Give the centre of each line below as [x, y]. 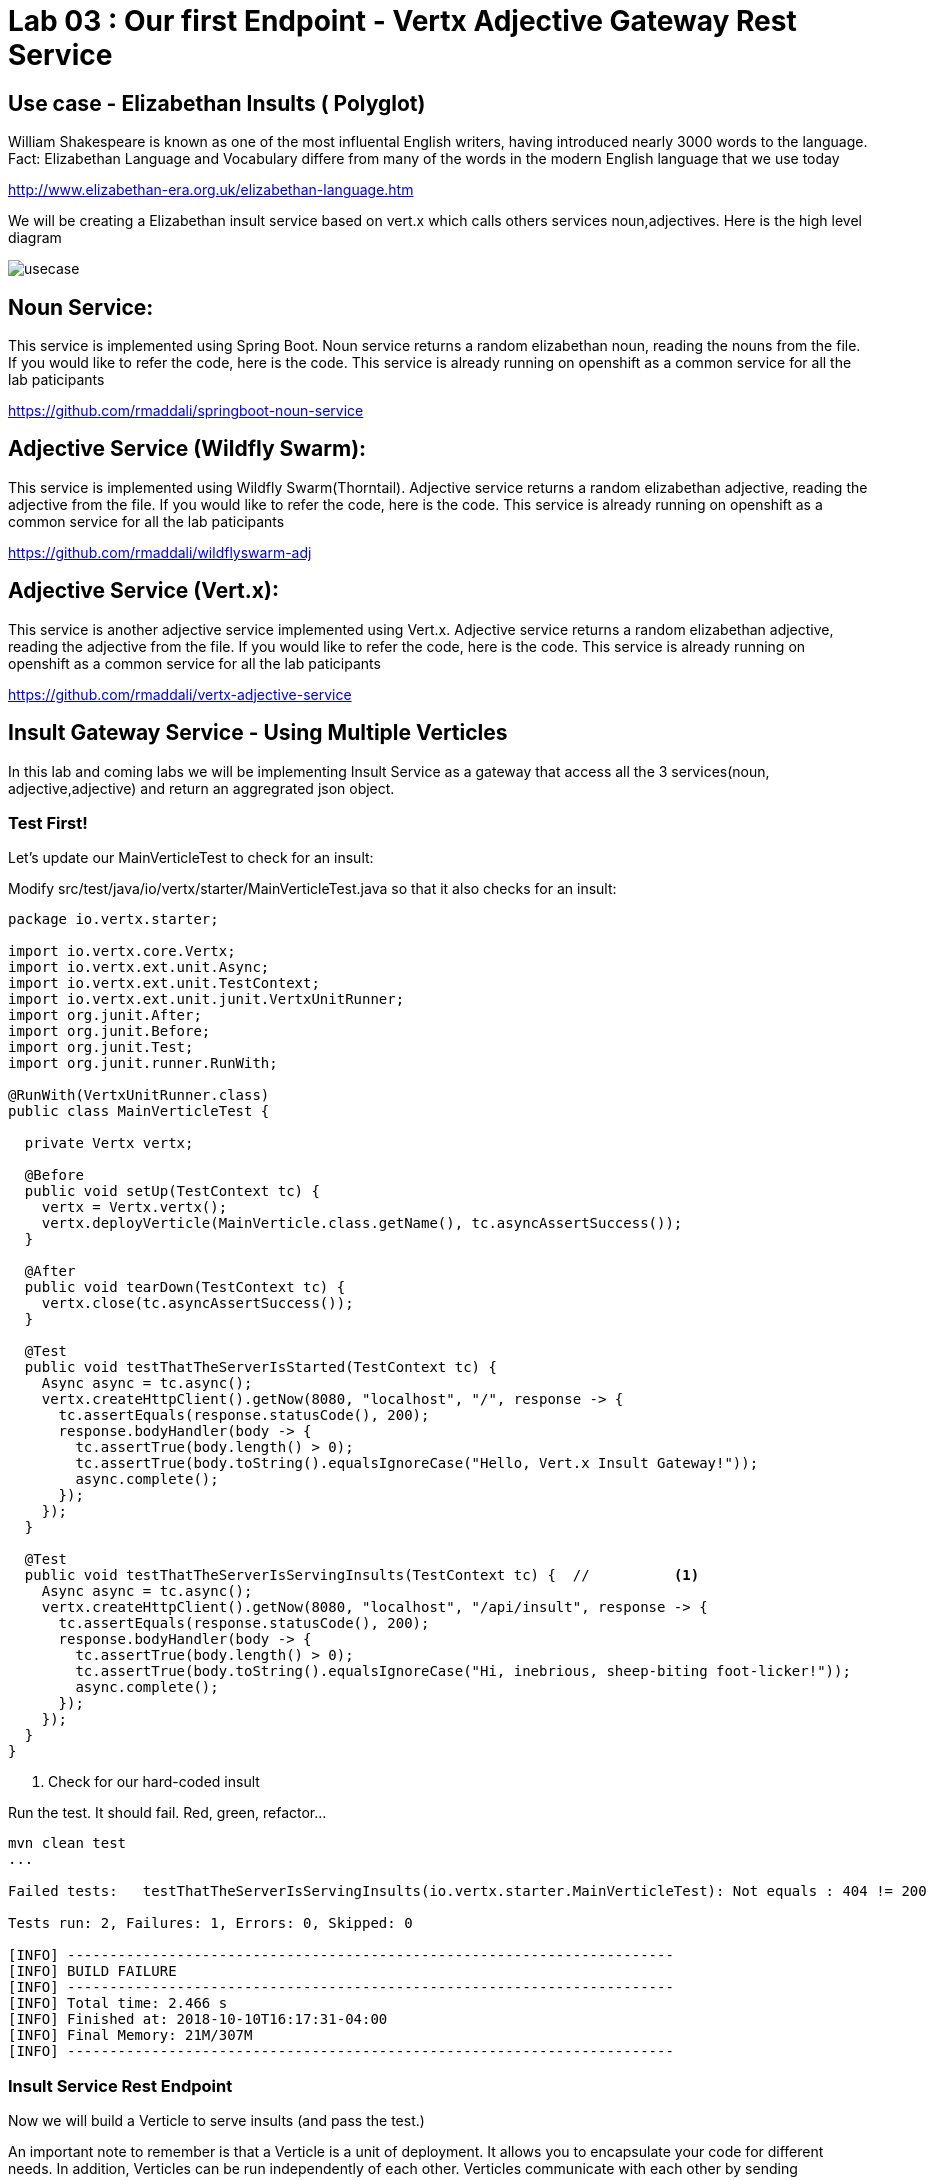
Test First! [48, 822]
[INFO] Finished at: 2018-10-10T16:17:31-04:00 [198, 2019]
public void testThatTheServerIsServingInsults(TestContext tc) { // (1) [362, 1575]
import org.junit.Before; [109, 1031]
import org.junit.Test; [101, 1047]
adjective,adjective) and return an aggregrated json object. [201, 788]
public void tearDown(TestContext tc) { [185, 1287]
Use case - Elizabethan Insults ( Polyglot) [217, 103]
